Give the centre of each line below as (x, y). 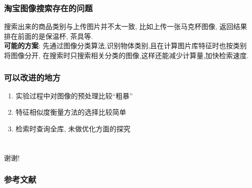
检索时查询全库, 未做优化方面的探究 (73, 128)
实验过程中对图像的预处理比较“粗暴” (74, 95)
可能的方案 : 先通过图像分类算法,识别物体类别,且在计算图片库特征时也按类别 (126, 46)
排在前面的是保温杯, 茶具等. (49, 36)
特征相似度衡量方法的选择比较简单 (71, 112)
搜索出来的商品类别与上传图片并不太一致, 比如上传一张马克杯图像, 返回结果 (126, 26)
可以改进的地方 (32, 77)
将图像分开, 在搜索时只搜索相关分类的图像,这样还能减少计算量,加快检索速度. (126, 55)
